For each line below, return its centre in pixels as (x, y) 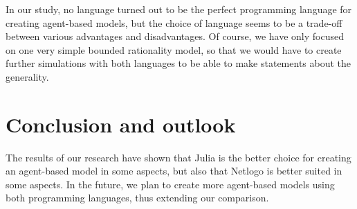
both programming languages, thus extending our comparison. (137, 198)
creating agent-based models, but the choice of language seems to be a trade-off (174, 22)
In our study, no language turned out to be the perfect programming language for (179, 9)
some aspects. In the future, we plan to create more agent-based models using (170, 184)
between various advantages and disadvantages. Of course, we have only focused (175, 36)
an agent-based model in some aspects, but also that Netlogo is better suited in (174, 171)
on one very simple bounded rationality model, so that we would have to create (174, 49)
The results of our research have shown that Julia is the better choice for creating (178, 157)
